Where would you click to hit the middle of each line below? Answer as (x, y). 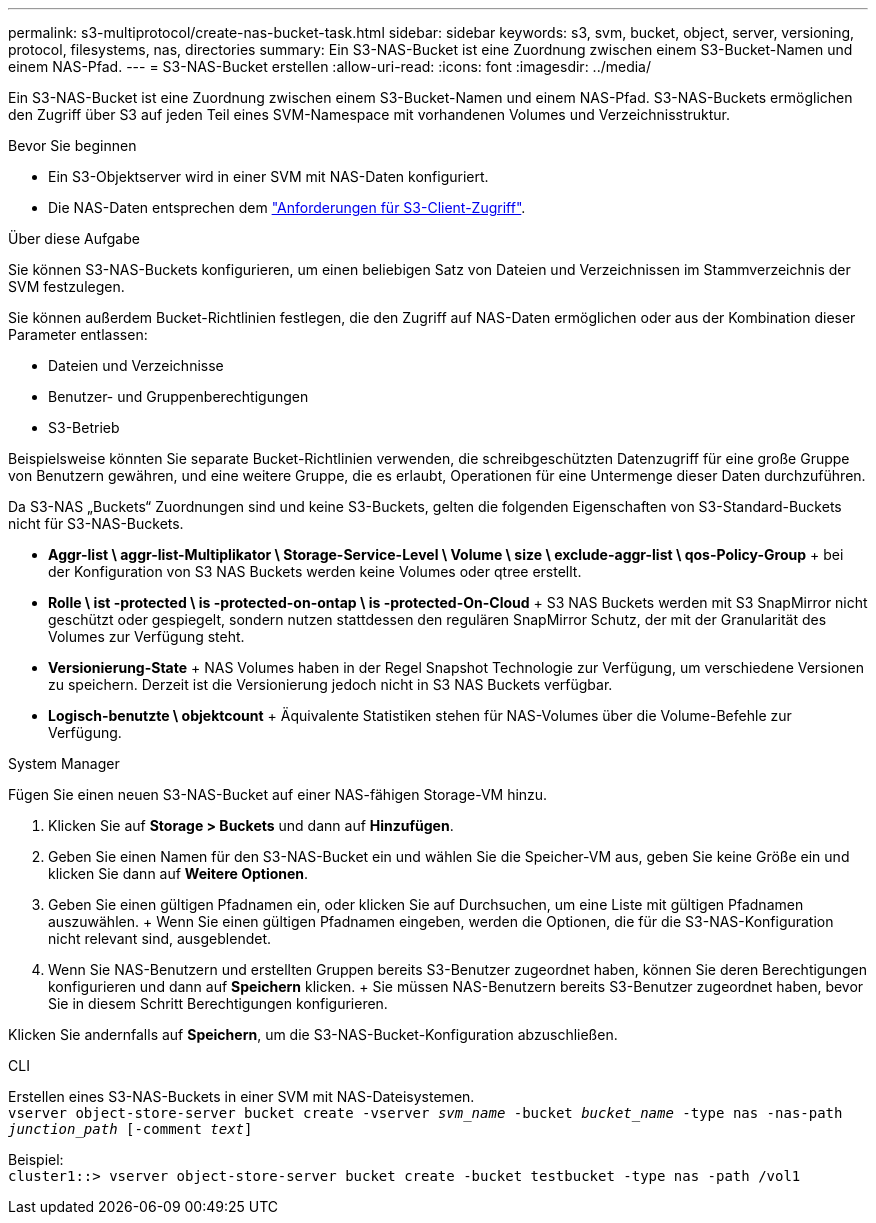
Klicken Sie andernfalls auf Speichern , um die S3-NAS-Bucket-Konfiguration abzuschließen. (313, 1034)
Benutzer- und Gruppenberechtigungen (178, 396)
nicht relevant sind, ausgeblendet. (160, 938)
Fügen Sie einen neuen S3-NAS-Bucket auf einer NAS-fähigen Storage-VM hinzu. (278, 794)
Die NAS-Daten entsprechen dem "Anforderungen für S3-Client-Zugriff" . (287, 207)
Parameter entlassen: (78, 334)
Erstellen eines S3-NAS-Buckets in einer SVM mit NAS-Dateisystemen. (241, 1096)
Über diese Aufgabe (74, 238)
